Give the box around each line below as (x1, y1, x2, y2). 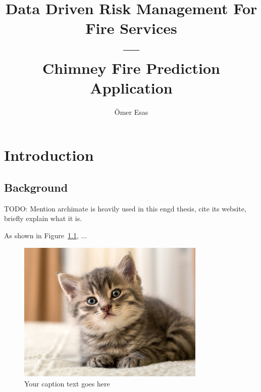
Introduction (4, 145, 94, 165)
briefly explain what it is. (4, 213, 82, 224)
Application (90, 77, 173, 98)
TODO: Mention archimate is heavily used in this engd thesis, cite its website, (4, 203, 246, 213)
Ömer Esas (114, 106, 148, 117)
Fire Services (85, 18, 177, 38)
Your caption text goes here (24, 378, 110, 388)
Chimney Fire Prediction (42, 57, 220, 78)
